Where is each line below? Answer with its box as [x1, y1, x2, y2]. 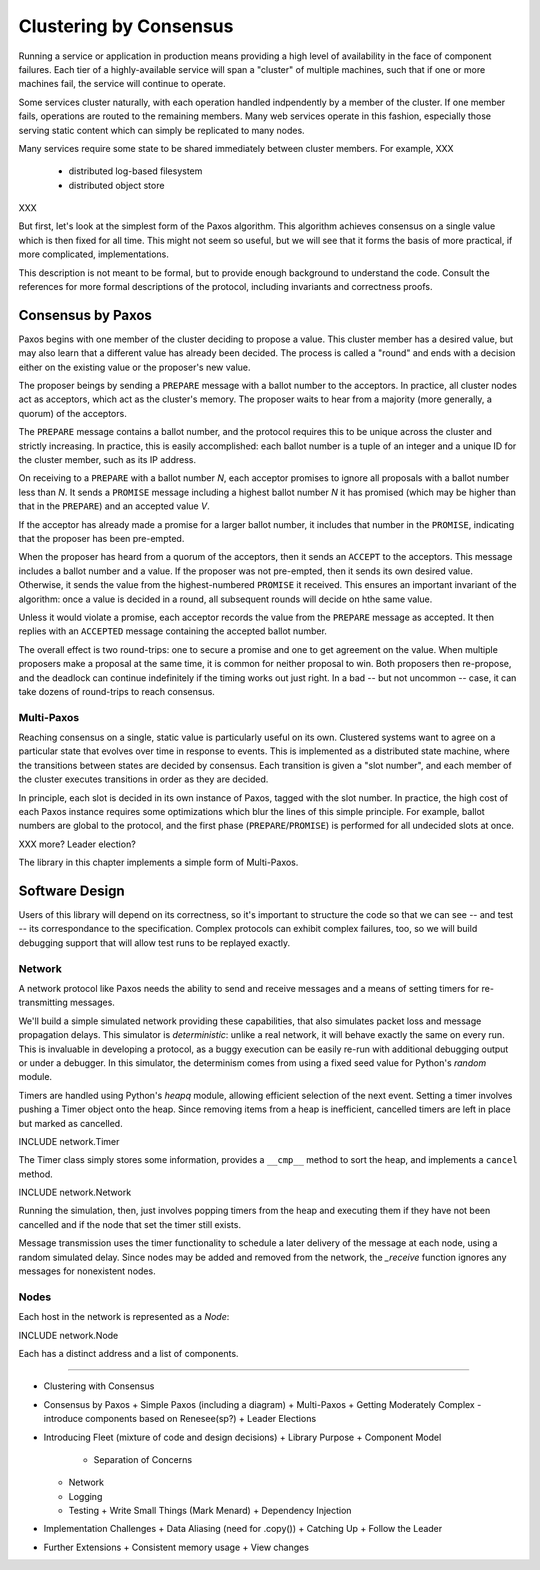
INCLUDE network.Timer [18, 1135, 120, 1147]
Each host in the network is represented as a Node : [18, 1311, 230, 1323]
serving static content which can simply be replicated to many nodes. [18, 124, 305, 136]
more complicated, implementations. [18, 248, 169, 260]
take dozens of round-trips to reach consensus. [18, 685, 215, 697]
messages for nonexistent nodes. [18, 1265, 156, 1277]
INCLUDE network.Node [18, 1329, 119, 1341]
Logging [68, 1490, 103, 1502]
